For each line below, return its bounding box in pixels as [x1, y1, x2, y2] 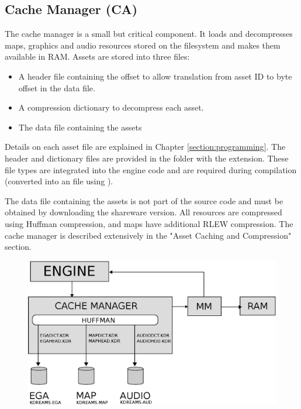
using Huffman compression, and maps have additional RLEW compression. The [5, 217, 293, 229]
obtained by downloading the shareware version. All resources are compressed [5, 206, 282, 218]
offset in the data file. [18, 81, 95, 94]
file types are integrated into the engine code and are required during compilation [5, 163, 297, 176]
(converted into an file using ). [5, 175, 113, 187]
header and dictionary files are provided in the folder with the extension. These [5, 152, 289, 164]
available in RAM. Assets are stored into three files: [5, 50, 190, 63]
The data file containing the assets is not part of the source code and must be [5, 194, 283, 207]
